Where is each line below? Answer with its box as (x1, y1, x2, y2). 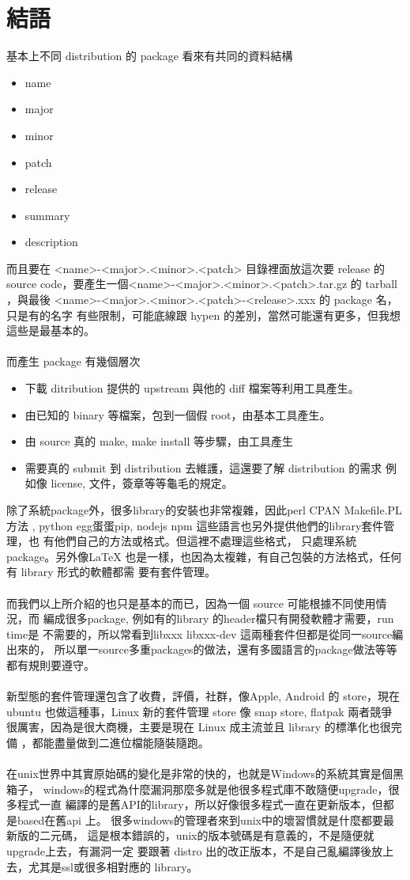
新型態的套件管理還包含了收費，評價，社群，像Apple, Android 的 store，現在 (6, 688, 400, 704)
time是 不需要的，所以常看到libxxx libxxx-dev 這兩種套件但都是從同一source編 (6, 625, 404, 642)
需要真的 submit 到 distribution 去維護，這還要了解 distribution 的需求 (24, 459, 382, 476)
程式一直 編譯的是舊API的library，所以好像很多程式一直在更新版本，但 (17, 796, 383, 813)
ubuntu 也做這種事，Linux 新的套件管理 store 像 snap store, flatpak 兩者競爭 (6, 703, 393, 719)
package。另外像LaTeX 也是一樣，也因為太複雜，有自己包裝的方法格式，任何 (6, 548, 402, 564)
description (24, 233, 78, 250)
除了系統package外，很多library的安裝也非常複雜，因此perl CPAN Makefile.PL (6, 502, 402, 518)
